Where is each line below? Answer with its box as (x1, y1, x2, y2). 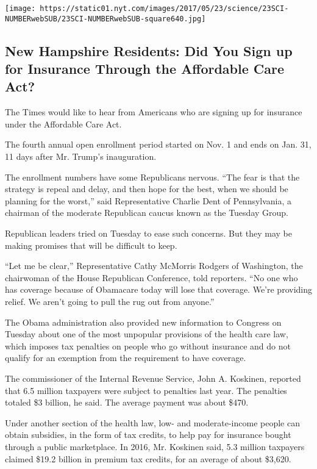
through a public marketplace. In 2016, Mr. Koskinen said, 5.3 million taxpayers (5, 440, 305, 453)
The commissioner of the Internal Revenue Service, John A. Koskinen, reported (5, 371, 301, 384)
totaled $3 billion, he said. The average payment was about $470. (5, 396, 249, 409)
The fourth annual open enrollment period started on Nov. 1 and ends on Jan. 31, (5, 138, 312, 151)
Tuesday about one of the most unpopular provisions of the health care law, (5, 328, 288, 340)
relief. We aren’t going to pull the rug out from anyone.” (5, 295, 215, 308)
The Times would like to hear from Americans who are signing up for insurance (5, 106, 302, 118)
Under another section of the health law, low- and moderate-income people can (5, 416, 300, 429)
